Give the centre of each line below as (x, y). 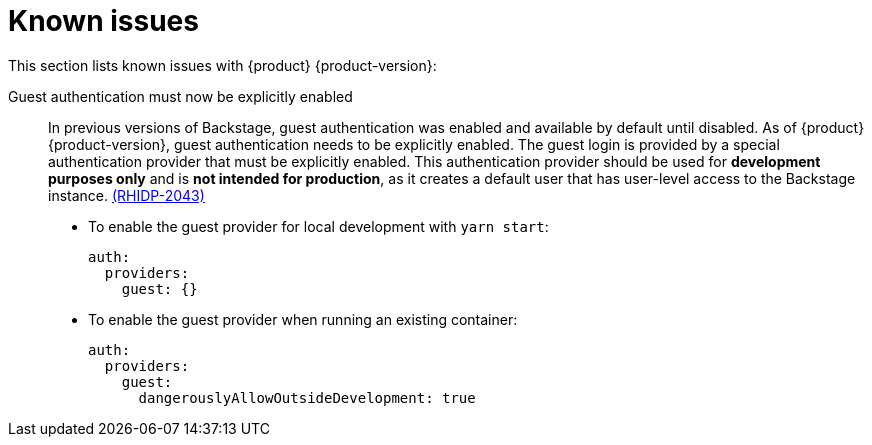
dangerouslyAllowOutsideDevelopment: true (307, 397)
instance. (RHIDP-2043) (126, 195)
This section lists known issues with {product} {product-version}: (222, 65)
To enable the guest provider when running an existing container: (303, 319)
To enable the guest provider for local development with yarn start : (318, 226)
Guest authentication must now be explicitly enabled (180, 96)
